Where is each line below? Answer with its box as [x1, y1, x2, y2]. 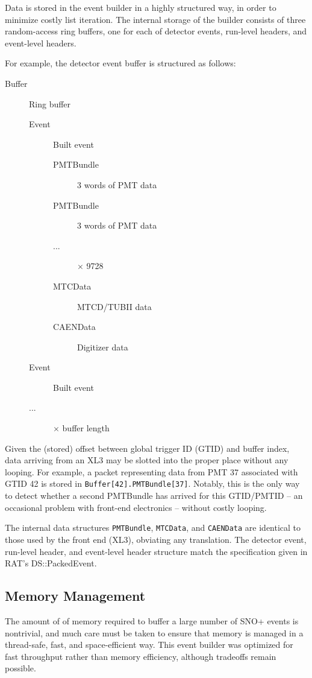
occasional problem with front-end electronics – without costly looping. [5, 501, 267, 513]
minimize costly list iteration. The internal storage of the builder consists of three [5, 13, 306, 25]
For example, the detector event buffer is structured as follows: [5, 57, 236, 69]
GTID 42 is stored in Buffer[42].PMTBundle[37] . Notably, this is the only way [5, 477, 300, 490]
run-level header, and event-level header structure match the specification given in [5, 545, 308, 557]
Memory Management [5, 586, 146, 605]
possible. [5, 662, 36, 674]
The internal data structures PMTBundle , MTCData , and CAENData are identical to [5, 521, 301, 534]
